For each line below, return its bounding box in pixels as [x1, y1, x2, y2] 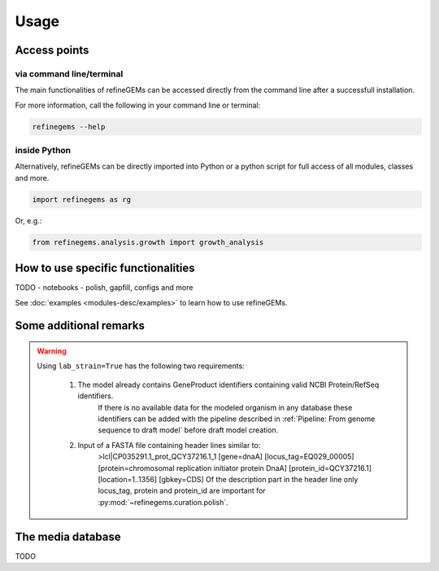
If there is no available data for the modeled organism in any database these [98, 402, 353, 412]
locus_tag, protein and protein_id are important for [98, 485, 266, 496]
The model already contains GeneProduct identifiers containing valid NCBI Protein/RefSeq [77, 380, 380, 389]
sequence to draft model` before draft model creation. [98, 425, 279, 435]
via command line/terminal [15, 68, 124, 79]
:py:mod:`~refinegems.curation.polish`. [98, 497, 228, 507]
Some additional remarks [15, 318, 146, 333]
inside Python [15, 145, 72, 156]
